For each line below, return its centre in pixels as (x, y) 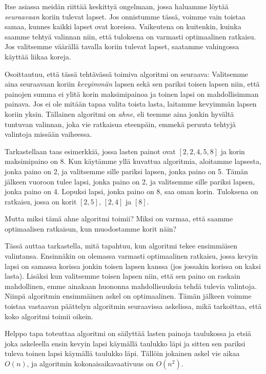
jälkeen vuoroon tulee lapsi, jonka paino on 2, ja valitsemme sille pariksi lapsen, (130, 181)
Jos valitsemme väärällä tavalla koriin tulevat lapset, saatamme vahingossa (122, 46)
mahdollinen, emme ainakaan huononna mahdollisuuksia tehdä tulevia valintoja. (131, 286)
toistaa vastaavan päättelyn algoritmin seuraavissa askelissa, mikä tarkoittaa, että (133, 306)
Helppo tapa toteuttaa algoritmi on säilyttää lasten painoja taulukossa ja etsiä (128, 333)
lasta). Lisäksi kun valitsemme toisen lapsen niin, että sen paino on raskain (122, 276)
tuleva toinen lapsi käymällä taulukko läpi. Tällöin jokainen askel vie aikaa (122, 353)
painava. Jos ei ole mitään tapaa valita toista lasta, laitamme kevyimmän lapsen (131, 104)
